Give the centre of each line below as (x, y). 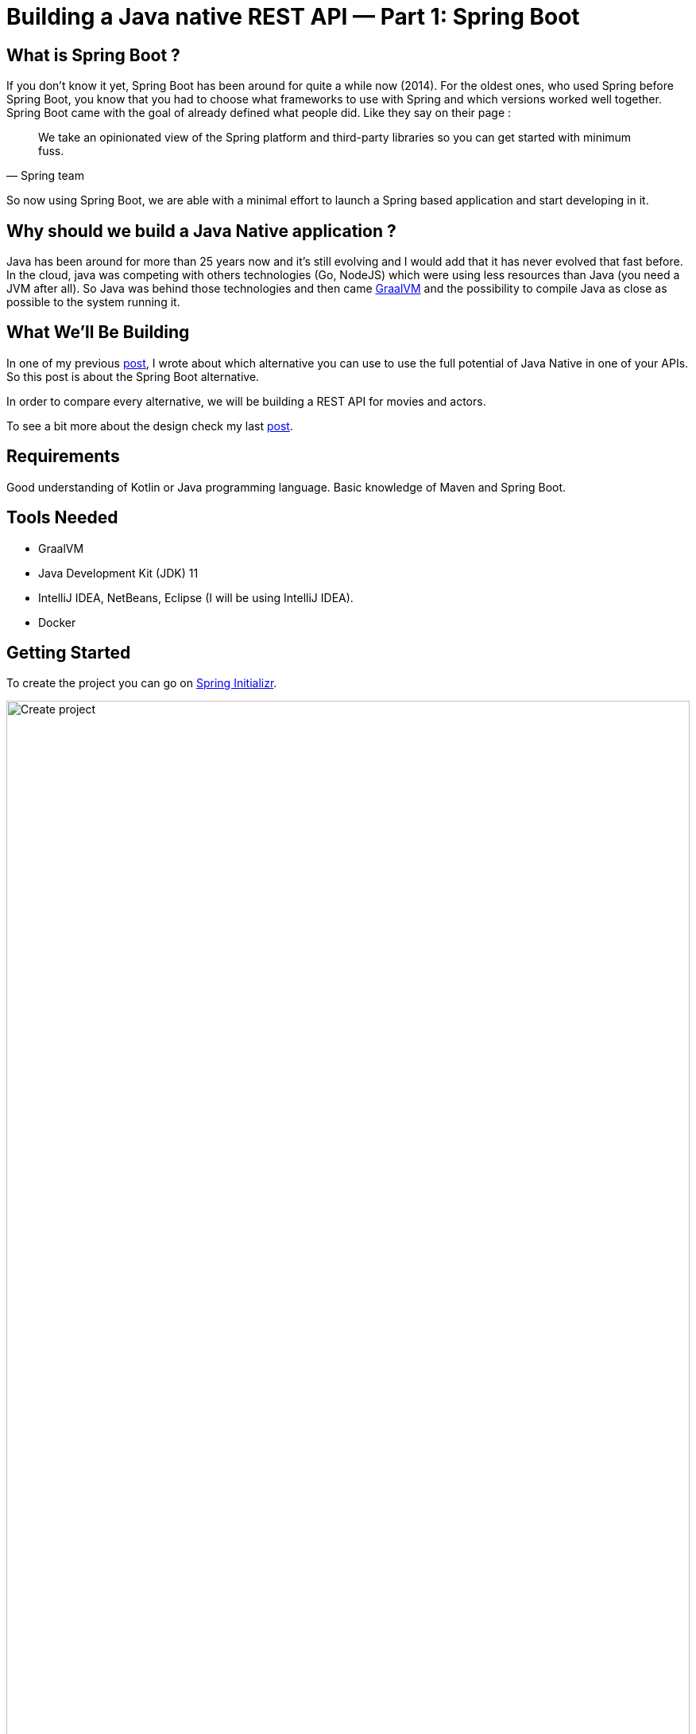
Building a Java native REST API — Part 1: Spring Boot (293, 17)
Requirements (63, 457)
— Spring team (45, 176)
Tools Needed (62, 518)
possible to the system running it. (93, 302)
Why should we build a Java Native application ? (201, 231)
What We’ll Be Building (98, 332)
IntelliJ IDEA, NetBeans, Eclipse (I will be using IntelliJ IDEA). (196, 597)
